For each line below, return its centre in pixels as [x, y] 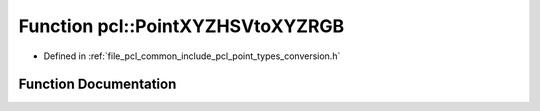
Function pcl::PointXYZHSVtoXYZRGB [181, 26]
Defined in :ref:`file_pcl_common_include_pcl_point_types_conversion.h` [192, 56]
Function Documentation [97, 84]
